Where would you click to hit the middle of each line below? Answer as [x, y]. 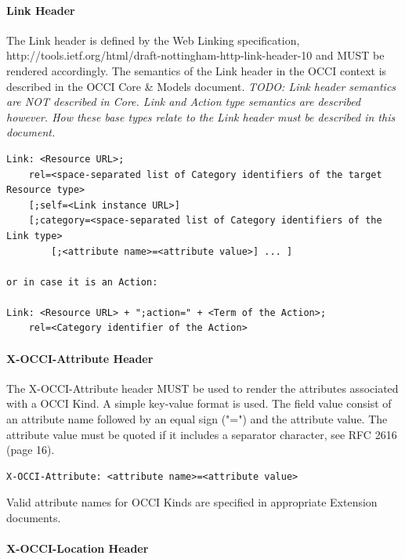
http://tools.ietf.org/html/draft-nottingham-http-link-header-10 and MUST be [195, 55]
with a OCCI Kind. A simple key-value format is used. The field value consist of [199, 403]
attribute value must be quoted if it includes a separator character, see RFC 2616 [202, 434]
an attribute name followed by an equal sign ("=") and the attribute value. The [197, 419]
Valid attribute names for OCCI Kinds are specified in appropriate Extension [192, 502]
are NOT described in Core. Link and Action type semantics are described [184, 102]
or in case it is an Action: [82, 282]
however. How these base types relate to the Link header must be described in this [201, 116]
